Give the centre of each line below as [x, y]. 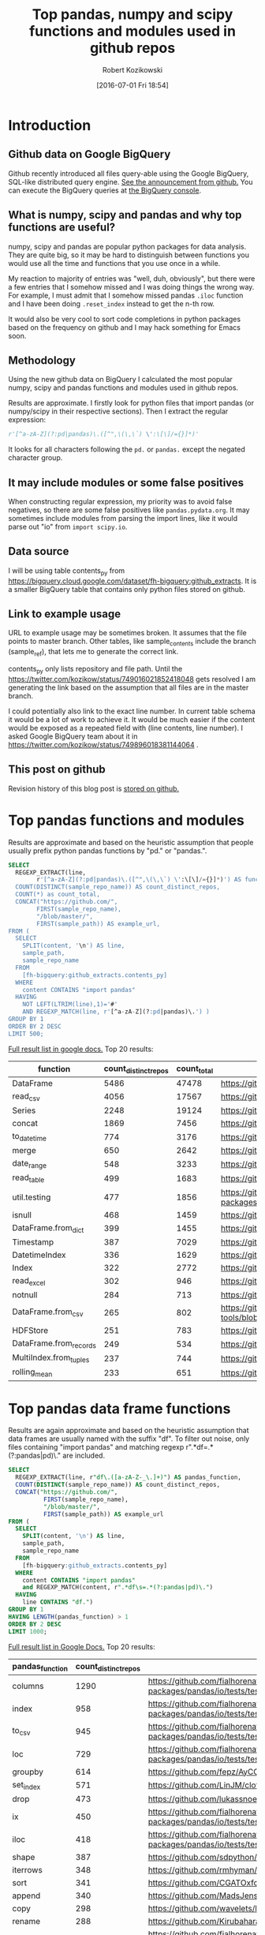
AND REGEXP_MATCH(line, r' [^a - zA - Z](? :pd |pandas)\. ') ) [116, 1012]
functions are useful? [62, 228]
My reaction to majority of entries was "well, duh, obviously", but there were [132, 279]
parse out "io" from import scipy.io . [68, 527]
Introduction [50, 125]
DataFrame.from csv [48, 1312]
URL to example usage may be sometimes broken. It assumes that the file [127, 633]
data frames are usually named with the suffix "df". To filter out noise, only [129, 1439]
